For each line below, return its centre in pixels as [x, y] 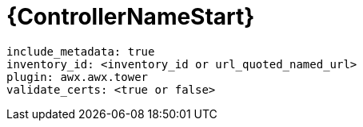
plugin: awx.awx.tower [78, 77]
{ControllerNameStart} [131, 17]
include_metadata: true [81, 51]
